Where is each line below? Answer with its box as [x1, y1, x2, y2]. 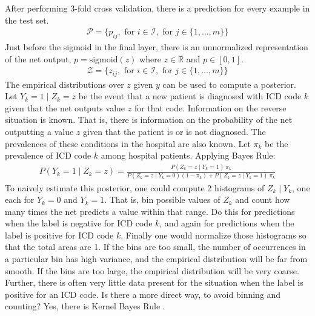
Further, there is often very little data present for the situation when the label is [5, 276, 303, 289]
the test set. [5, 13, 49, 26]
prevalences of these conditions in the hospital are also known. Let [5, 137, 251, 150]
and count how [235, 193, 290, 206]
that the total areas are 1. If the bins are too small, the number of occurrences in [5, 240, 306, 253]
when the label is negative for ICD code [5, 217, 153, 229]
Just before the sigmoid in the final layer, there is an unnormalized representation [5, 41, 308, 53]
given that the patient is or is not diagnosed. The [83, 125, 266, 138]
